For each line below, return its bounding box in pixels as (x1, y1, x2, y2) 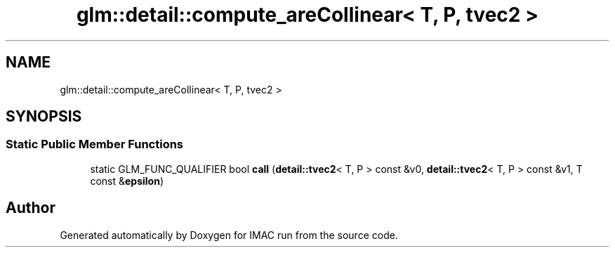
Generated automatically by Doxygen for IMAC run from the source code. (60, 228, 398, 241)
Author (6, 199, 55, 217)
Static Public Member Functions (6, 137, 184, 152)
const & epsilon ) (90, 174, 164, 187)
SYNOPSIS (6, 108, 82, 126)
